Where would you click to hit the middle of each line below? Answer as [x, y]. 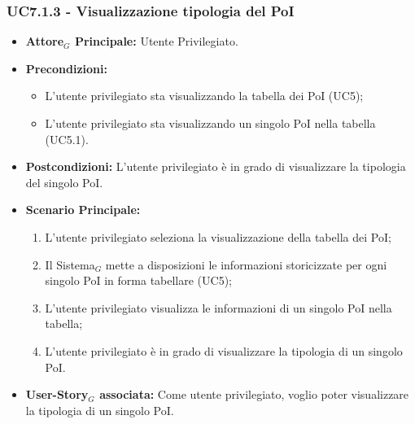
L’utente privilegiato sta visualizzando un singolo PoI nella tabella [210, 123]
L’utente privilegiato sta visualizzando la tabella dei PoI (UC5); [204, 96]
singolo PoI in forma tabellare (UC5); [139, 280]
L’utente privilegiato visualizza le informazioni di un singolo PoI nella [218, 307]
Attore [45, 41]
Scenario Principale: [83, 210]
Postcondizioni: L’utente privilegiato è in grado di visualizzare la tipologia [216, 166]
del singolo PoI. [64, 182]
